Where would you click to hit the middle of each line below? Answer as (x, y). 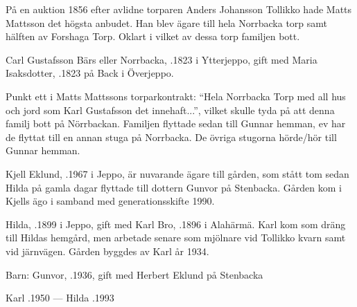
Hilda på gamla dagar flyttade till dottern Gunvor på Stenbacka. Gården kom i (174, 187)
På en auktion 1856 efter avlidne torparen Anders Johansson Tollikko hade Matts (179, 9)
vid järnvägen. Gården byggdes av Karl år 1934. (107, 251)
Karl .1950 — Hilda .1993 (60, 298)
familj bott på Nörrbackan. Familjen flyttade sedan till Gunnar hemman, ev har (176, 123)
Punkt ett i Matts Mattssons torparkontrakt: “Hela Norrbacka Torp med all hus (176, 96)
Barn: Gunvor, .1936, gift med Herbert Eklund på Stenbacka (134, 274)
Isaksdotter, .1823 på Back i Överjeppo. (90, 73)
